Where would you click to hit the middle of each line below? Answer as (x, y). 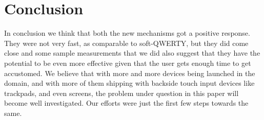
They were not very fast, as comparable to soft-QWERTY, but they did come (126, 43)
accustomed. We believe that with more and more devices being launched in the (130, 73)
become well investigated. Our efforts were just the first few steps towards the (126, 103)
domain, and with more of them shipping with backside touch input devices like (129, 83)
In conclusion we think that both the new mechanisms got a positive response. (127, 33)
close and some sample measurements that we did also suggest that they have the (132, 53)
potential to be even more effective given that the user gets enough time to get (128, 63)
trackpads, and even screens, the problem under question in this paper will (121, 93)
